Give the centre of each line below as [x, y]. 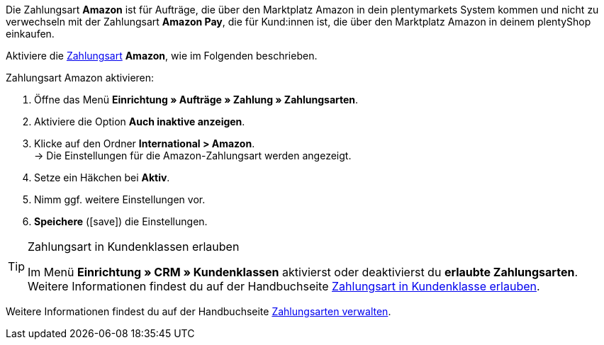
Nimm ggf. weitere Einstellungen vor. [120, 199]
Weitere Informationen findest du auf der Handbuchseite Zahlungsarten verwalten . [198, 311]
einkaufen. [30, 34]
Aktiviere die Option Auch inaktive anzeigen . [140, 121]
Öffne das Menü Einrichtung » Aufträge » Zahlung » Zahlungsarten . [196, 100]
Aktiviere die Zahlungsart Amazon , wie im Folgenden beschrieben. [162, 56]
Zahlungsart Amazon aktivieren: [80, 78]
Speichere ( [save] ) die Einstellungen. [121, 221]
